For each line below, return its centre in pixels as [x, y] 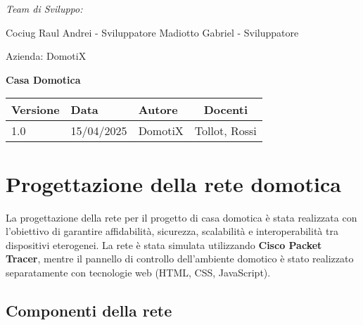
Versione [36, 110]
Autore [158, 110]
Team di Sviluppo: [44, 8]
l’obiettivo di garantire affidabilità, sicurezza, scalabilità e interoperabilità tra [172, 231]
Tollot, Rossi [225, 131]
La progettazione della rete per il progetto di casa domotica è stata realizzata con [181, 217]
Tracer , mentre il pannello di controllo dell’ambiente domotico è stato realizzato [180, 259]
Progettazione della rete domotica [173, 183]
